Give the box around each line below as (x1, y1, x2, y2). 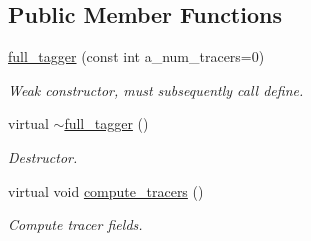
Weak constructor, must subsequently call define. (8, 79, 304, 100)
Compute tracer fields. (8, 214, 143, 235)
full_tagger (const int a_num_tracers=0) (8, 46, 265, 67)
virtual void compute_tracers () (8, 180, 204, 201)
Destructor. (8, 146, 78, 167)
